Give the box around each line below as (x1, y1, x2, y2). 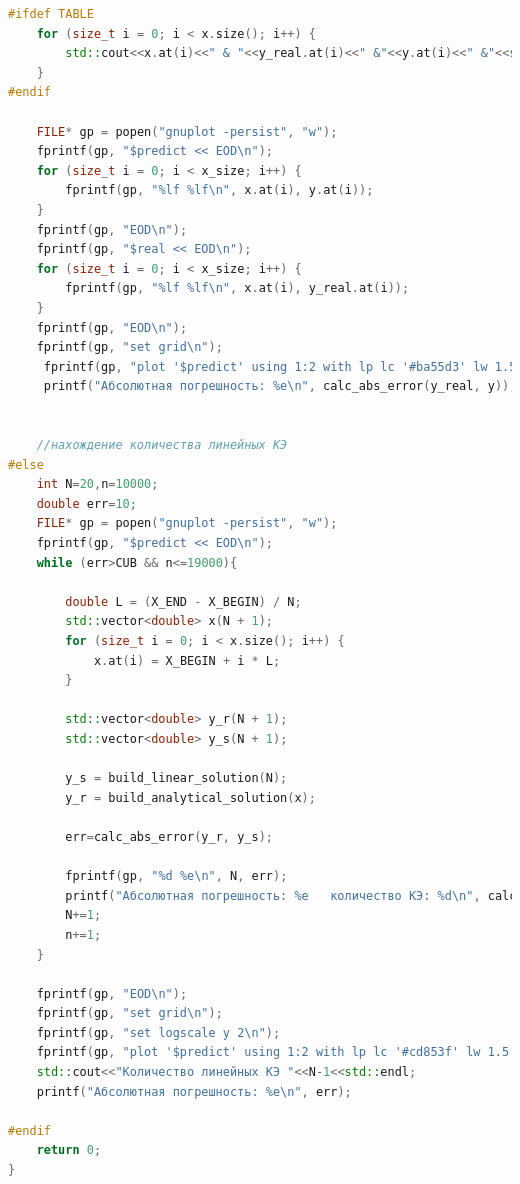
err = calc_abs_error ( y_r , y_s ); (65, 829, 273, 844)
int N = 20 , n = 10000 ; (36, 477, 159, 492)
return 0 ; (36, 1143, 102, 1158)
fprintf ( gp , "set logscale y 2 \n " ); (36, 1025, 281, 1040)
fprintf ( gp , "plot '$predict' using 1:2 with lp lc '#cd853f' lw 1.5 (36, 1045, 510, 1060)
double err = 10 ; (36, 496, 137, 511)
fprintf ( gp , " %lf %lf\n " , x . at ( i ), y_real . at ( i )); (65, 281, 410, 296)
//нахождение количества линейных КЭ (36, 438, 288, 453)
